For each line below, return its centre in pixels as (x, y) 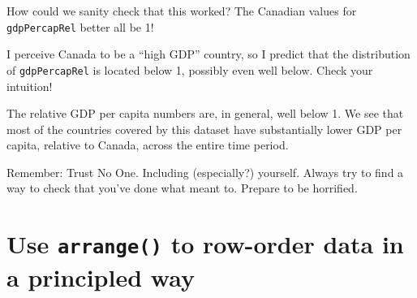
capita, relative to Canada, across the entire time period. (148, 145)
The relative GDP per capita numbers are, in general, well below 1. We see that (205, 113)
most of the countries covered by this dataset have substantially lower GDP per (204, 129)
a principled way (101, 276)
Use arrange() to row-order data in (205, 244)
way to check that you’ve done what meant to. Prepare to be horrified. (182, 188)
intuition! (30, 86)
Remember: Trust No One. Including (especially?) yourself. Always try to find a (205, 172)
